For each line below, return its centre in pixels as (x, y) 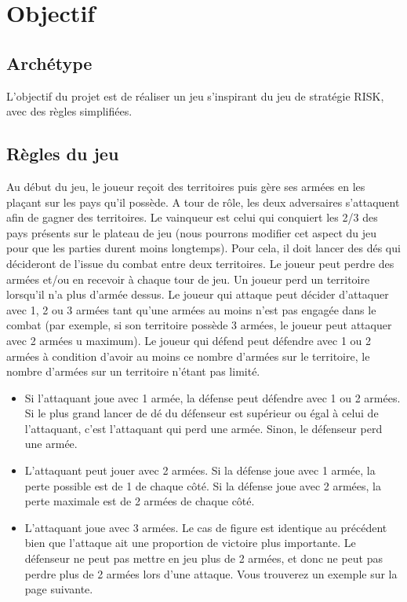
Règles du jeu (63, 154)
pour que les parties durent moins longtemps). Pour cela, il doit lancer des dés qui (203, 248)
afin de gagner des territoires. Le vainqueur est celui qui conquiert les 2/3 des (192, 217)
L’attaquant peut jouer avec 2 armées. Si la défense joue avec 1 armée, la (200, 470)
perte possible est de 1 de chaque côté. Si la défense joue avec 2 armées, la (203, 485)
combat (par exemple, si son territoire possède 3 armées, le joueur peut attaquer (199, 325)
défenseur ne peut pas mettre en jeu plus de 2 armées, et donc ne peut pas (204, 558)
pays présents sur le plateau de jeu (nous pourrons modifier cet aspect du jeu (192, 232)
